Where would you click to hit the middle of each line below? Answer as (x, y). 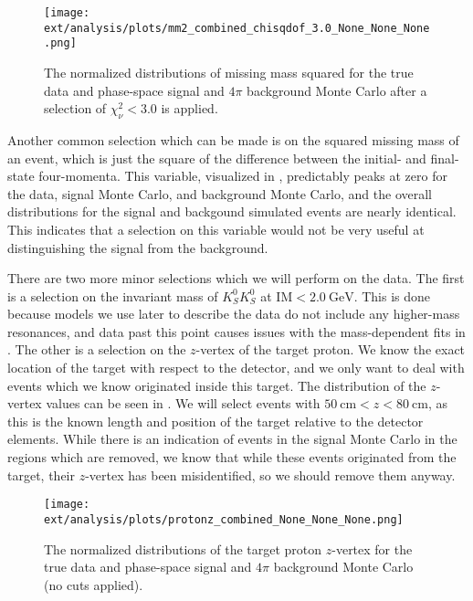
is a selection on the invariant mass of (113, 295)
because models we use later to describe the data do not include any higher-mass (234, 314)
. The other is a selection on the (97, 349)
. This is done (392, 295)
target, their (41, 474)
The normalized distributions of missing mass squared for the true (229, 72)
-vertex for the (372, 548)
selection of (75, 108)
